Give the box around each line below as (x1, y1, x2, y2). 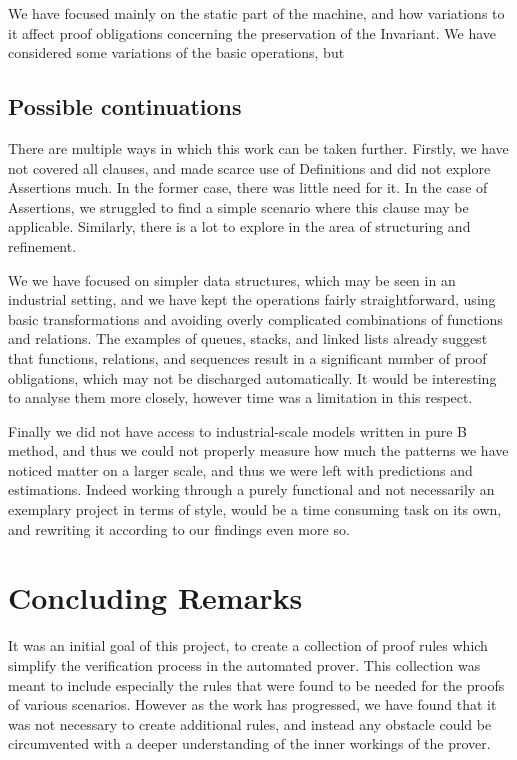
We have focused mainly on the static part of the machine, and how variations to (8, 3, 505, 23)
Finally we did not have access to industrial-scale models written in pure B (8, 420, 467, 441)
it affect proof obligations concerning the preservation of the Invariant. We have (8, 22, 497, 43)
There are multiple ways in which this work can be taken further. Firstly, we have (8, 137, 509, 158)
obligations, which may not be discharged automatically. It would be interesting (8, 367, 497, 388)
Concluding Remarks (8, 577, 303, 618)
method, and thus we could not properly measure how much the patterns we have (8, 440, 509, 461)
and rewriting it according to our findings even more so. (8, 518, 350, 539)
